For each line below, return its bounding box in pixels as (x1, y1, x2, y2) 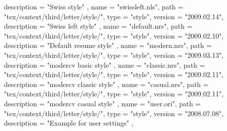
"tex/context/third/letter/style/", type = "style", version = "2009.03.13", (4, 49, 224, 60)
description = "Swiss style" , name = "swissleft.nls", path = (4, 1, 184, 11)
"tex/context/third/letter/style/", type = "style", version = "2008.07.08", (4, 108, 224, 118)
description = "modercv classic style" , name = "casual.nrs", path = (4, 79, 209, 89)
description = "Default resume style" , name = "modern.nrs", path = (4, 40, 212, 50)
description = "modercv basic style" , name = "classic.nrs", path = (4, 59, 205, 70)
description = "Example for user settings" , (4, 118, 134, 128)
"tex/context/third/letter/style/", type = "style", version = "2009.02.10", (4, 30, 224, 41)
